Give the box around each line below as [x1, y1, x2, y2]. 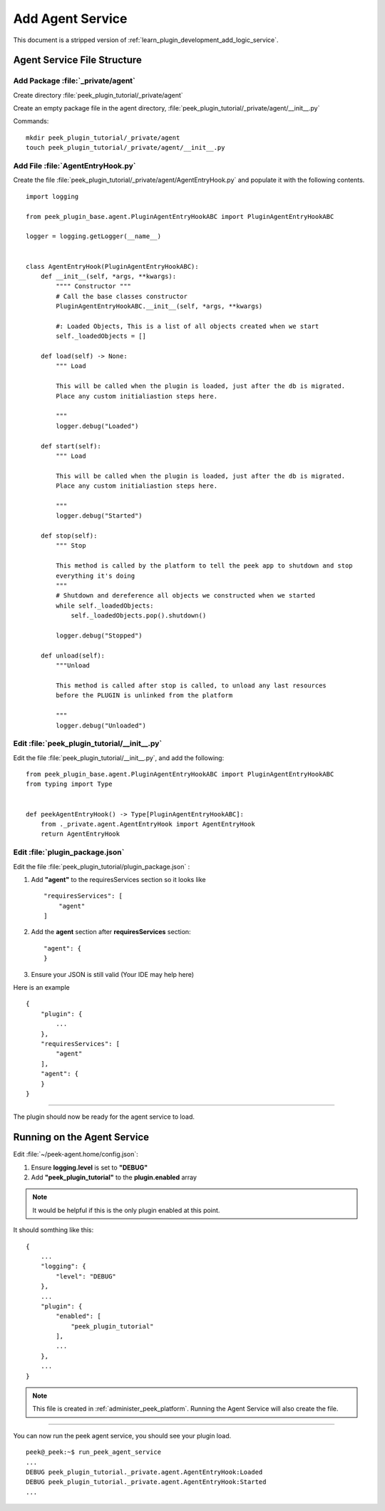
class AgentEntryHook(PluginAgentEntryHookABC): [26, 262, 199, 270]
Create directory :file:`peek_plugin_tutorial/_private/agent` [13, 91, 183, 99]
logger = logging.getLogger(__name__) [26, 232, 162, 240]
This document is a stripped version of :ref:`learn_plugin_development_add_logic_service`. [13, 36, 279, 44]
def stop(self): [40, 532, 98, 540]
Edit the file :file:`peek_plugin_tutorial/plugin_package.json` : [13, 862, 190, 871]
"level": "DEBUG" [56, 1272, 117, 1280]
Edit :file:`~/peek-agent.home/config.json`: [13, 1150, 138, 1159]
